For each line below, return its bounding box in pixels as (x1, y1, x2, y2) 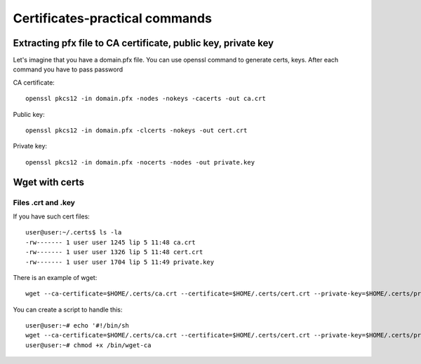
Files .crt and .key (13, 197, 75, 207)
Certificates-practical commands (13, 10, 212, 26)
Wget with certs (13, 176, 84, 188)
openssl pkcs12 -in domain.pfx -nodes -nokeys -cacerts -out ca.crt (25, 94, 266, 103)
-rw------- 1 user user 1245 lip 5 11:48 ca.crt (25, 238, 196, 246)
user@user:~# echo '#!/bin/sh (25, 322, 130, 330)
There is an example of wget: (13, 273, 98, 281)
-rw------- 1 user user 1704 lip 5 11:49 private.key (25, 258, 214, 266)
